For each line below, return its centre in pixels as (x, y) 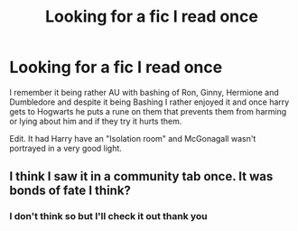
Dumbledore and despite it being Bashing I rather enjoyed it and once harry (149, 102)
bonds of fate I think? (70, 191)
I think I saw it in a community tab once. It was (141, 176)
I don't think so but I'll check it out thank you (108, 217)
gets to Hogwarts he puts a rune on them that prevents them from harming (148, 111)
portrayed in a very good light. (65, 148)
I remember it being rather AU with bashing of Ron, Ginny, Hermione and (144, 92)
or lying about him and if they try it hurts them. (96, 121)
